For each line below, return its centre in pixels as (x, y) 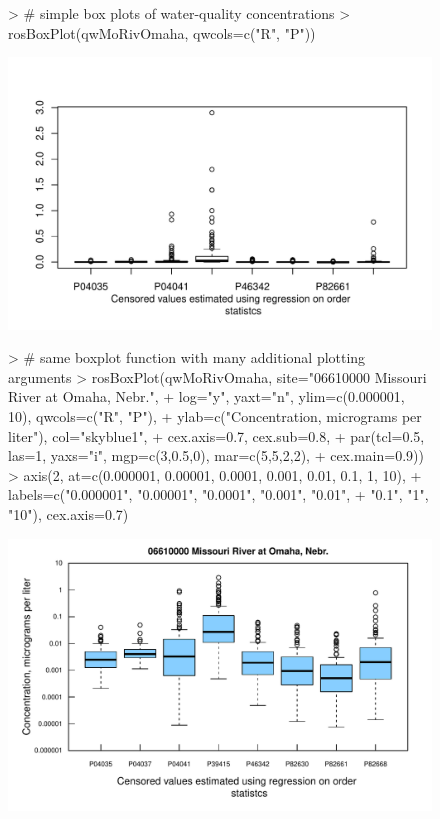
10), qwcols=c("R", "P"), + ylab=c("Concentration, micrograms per (215, 416)
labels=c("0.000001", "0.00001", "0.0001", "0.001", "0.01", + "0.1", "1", (218, 494)
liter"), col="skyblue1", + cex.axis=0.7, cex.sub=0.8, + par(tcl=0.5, (216, 435)
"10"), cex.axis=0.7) (68, 513)
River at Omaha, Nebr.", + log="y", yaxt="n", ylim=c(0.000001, (206, 396)
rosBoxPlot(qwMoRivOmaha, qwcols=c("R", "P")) (162, 32)
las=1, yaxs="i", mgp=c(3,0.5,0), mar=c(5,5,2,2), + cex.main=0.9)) (216, 455)
